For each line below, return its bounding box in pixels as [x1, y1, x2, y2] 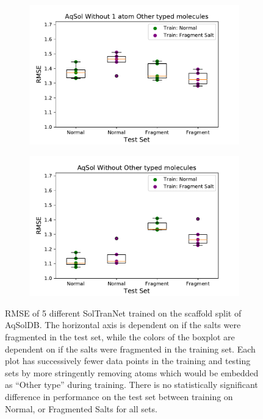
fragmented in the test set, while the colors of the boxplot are [5, 331, 235, 343]
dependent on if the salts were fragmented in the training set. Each [5, 342, 256, 355]
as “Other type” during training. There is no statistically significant [5, 378, 258, 391]
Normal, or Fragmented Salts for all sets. [5, 402, 157, 415]
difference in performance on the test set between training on [5, 390, 233, 403]
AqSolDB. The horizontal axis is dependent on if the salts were [5, 318, 241, 331]
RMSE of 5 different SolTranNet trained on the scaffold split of [5, 306, 242, 319]
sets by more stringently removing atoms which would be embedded [5, 366, 259, 379]
